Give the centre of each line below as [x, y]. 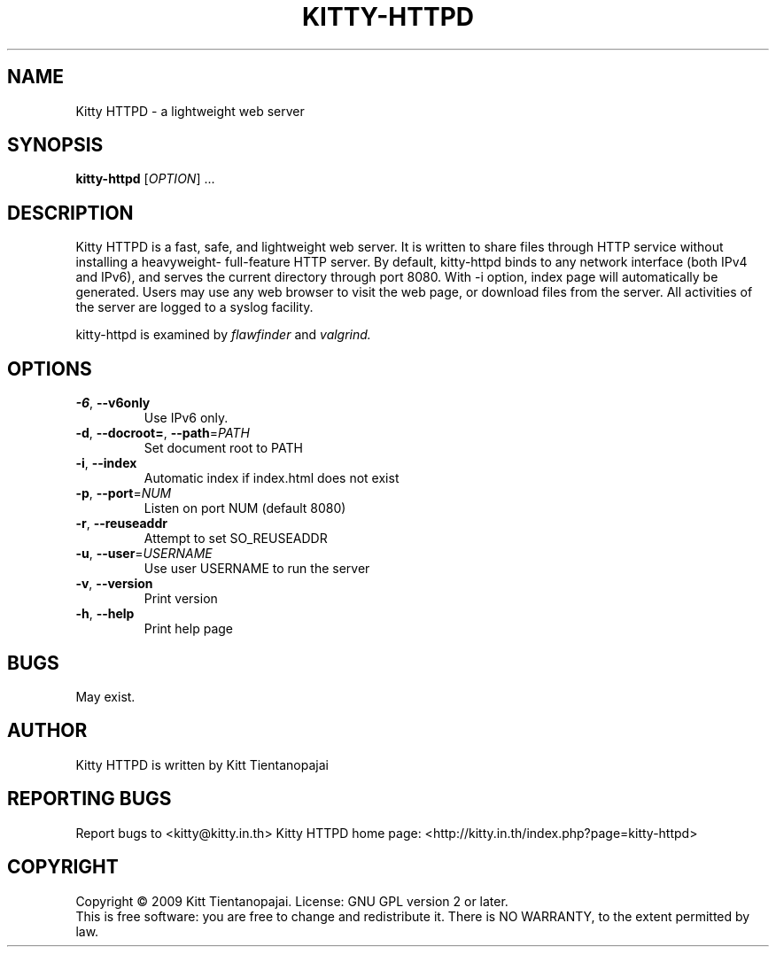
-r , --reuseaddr [121, 524]
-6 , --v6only [113, 403]
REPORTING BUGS [89, 799]
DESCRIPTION [70, 213]
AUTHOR [47, 731]
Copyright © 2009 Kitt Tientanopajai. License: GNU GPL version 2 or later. [292, 901]
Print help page [188, 629]
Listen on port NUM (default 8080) [245, 508]
